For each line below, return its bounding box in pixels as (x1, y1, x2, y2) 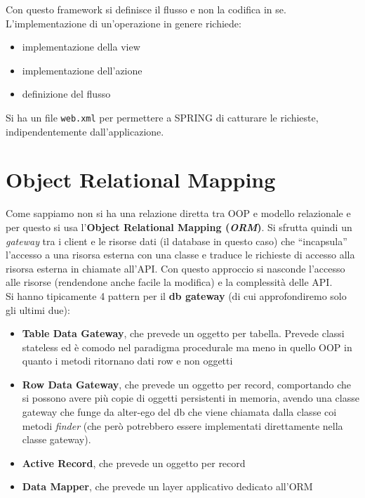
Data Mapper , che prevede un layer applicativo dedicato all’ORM (22, 479, 313, 494)
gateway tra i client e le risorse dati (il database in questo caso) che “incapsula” (6, 233, 347, 248)
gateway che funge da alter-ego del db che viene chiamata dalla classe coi (22, 405, 337, 419)
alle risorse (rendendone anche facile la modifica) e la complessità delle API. (6, 275, 333, 289)
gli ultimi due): (6, 302, 70, 317)
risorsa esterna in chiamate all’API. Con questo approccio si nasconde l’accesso (6, 261, 345, 275)
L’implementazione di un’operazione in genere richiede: (6, 15, 241, 30)
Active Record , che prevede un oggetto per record (22, 455, 246, 470)
